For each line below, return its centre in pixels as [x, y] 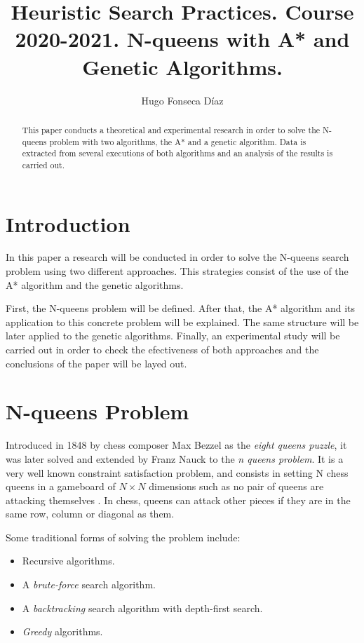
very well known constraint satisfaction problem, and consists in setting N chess [177, 472]
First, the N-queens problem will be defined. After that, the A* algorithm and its [180, 308]
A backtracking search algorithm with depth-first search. [142, 608]
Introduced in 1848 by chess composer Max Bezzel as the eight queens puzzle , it [176, 445]
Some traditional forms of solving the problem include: [123, 537]
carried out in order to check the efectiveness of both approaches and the [162, 350]
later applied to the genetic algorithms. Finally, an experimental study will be [173, 336]
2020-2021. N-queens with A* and [182, 39]
